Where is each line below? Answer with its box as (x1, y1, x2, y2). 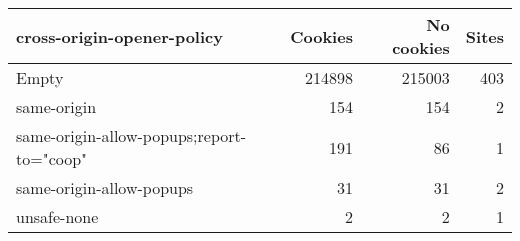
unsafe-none (16, 205, 99, 228)
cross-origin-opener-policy (16, 24, 223, 48)
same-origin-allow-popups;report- (16, 124, 247, 147)
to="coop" (16, 147, 88, 170)
